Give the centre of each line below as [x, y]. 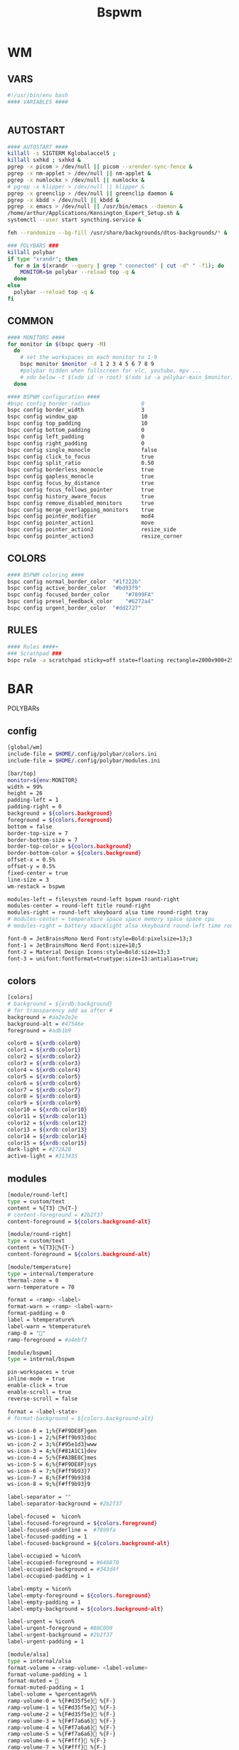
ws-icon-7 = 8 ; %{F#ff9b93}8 [49, 1478]
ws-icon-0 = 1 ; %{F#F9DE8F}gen [52, 1431]
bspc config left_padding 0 [76, 436]
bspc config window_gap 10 [78, 417]
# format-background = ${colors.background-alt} [81, 1418]
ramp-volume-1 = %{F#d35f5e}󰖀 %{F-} [62, 1707]
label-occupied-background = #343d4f [63, 1569]
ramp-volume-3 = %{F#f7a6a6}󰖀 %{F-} [62, 1721]
